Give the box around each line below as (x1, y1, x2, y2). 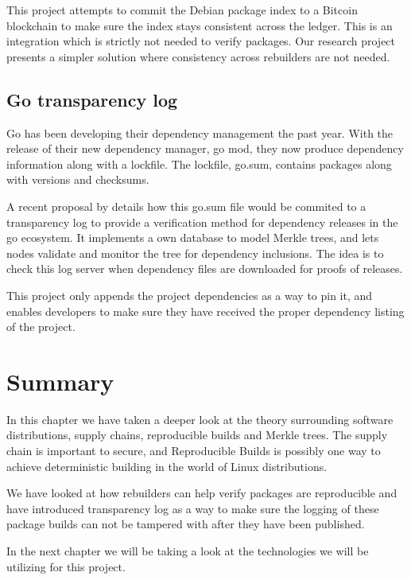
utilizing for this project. (6, 558, 126, 574)
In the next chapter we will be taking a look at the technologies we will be (6, 542, 369, 559)
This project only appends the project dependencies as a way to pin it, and (6, 286, 373, 303)
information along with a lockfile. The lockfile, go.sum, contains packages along (6, 155, 392, 172)
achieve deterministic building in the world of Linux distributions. (6, 457, 328, 474)
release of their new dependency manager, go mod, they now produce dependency (6, 140, 404, 157)
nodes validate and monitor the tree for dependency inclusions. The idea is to (6, 244, 384, 261)
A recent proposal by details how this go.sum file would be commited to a (6, 197, 366, 214)
